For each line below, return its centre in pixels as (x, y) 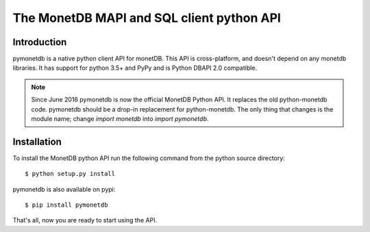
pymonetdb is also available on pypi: (64, 189)
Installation (37, 141)
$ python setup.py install (70, 174)
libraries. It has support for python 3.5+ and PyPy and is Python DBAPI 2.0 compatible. (135, 68)
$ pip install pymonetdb (66, 205)
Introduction (40, 42)
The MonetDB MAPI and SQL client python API (147, 18)
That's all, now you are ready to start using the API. (85, 220)
